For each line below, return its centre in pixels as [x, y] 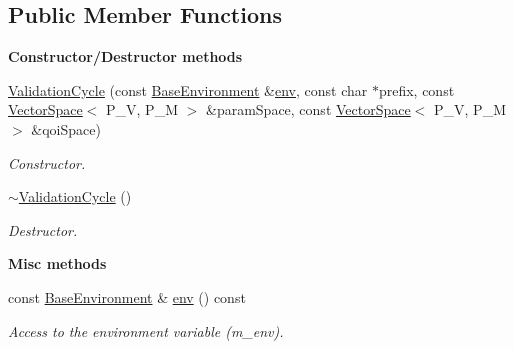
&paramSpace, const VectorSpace [308, 109]
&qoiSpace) [66, 128]
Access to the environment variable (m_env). [146, 330]
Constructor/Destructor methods [125, 56]
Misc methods [57, 263]
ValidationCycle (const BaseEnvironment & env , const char [188, 89]
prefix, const [416, 89]
